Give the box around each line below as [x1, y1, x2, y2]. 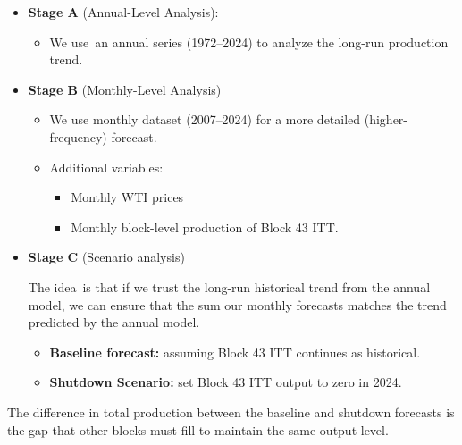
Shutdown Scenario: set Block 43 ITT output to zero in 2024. [49, 373, 402, 391]
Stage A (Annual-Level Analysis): [28, 3, 219, 21]
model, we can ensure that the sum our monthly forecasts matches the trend [28, 295, 447, 314]
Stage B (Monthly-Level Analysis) [28, 80, 222, 98]
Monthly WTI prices [71, 188, 184, 206]
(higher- [364, 110, 408, 129]
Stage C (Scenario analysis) [28, 248, 185, 266]
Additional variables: [49, 157, 164, 176]
